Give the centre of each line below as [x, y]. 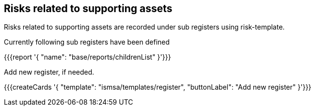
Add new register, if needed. [49, 72]
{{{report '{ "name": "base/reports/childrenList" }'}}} [87, 57]
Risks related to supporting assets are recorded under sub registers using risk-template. [144, 27]
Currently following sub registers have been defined [87, 42]
